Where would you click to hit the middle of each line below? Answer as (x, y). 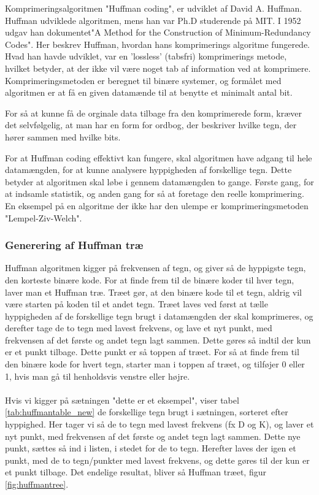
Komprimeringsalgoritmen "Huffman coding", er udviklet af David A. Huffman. (154, 8)
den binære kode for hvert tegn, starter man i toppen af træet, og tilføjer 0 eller (155, 364)
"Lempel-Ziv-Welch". (44, 217)
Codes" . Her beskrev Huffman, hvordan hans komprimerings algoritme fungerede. (158, 44)
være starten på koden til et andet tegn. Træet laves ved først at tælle (136, 304)
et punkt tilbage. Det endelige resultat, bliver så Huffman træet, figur (136, 472)
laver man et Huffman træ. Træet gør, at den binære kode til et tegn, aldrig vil (154, 292)
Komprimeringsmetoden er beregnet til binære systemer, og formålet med (143, 80)
